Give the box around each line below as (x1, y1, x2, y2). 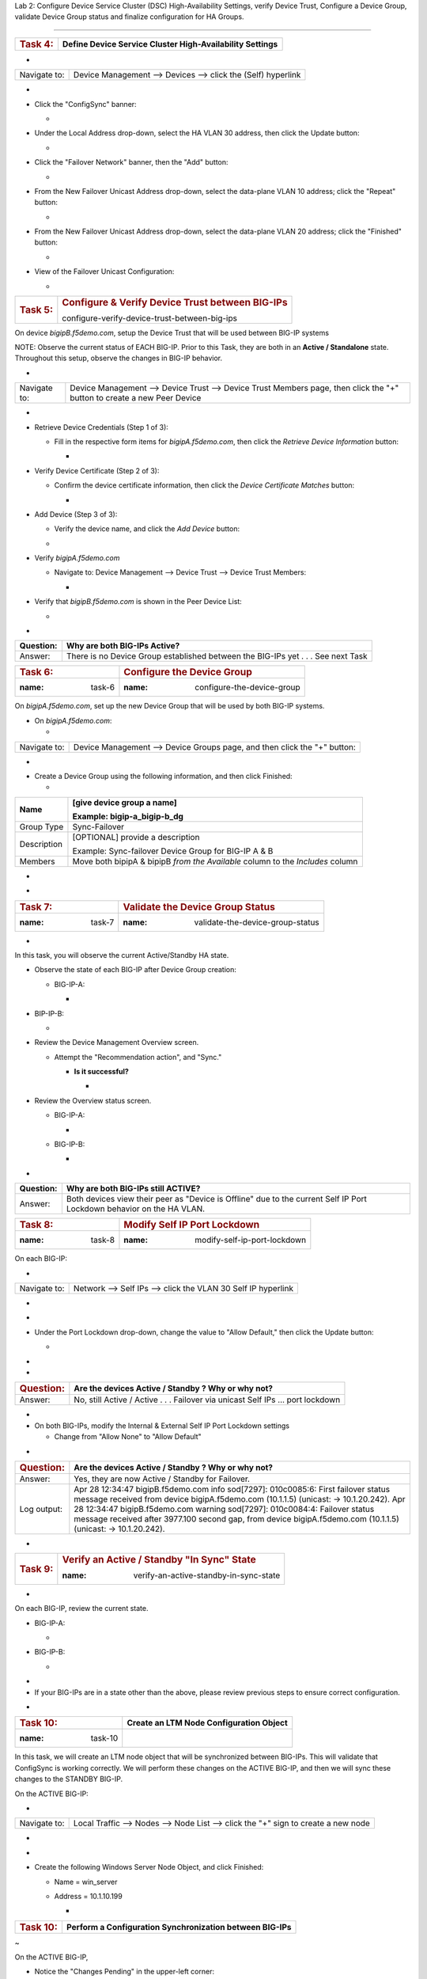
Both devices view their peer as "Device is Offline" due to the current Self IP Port (66, 1194, 368, 1205)
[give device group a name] (72, 796, 177, 807)
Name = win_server (54, 1877, 118, 1886)
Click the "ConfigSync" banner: (34, 99, 138, 108)
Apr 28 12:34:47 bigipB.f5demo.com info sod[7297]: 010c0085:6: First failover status (74, 1483, 391, 1495)
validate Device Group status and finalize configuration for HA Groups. (14, 12, 244, 21)
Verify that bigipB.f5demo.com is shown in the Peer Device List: (34, 597, 243, 606)
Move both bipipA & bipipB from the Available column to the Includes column (72, 856, 358, 867)
